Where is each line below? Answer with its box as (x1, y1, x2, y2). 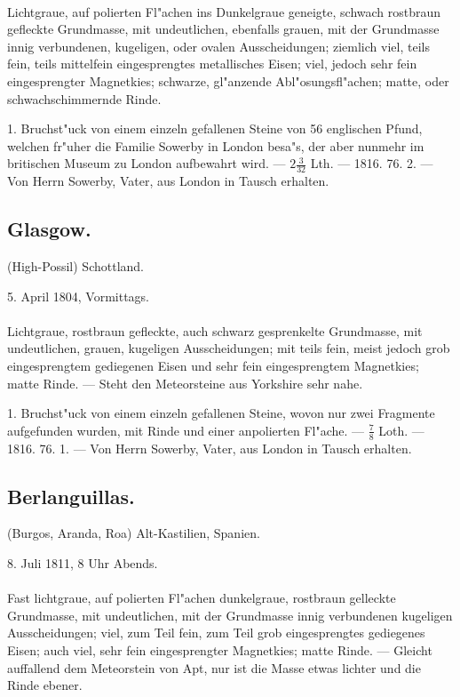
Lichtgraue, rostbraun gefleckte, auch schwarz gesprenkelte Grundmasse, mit (7, 321, 423, 340)
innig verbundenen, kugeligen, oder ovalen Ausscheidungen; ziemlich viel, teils (7, 36, 430, 55)
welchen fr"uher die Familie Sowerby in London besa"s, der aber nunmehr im (7, 136, 424, 155)
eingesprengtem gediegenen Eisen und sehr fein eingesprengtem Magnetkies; (7, 356, 419, 374)
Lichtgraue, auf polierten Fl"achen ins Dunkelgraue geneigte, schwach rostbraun (7, 2, 441, 20)
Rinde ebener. (7, 676, 83, 694)
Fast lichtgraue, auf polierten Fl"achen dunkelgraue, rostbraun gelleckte (7, 589, 396, 607)
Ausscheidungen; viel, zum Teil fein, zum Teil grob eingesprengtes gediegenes (7, 623, 425, 642)
